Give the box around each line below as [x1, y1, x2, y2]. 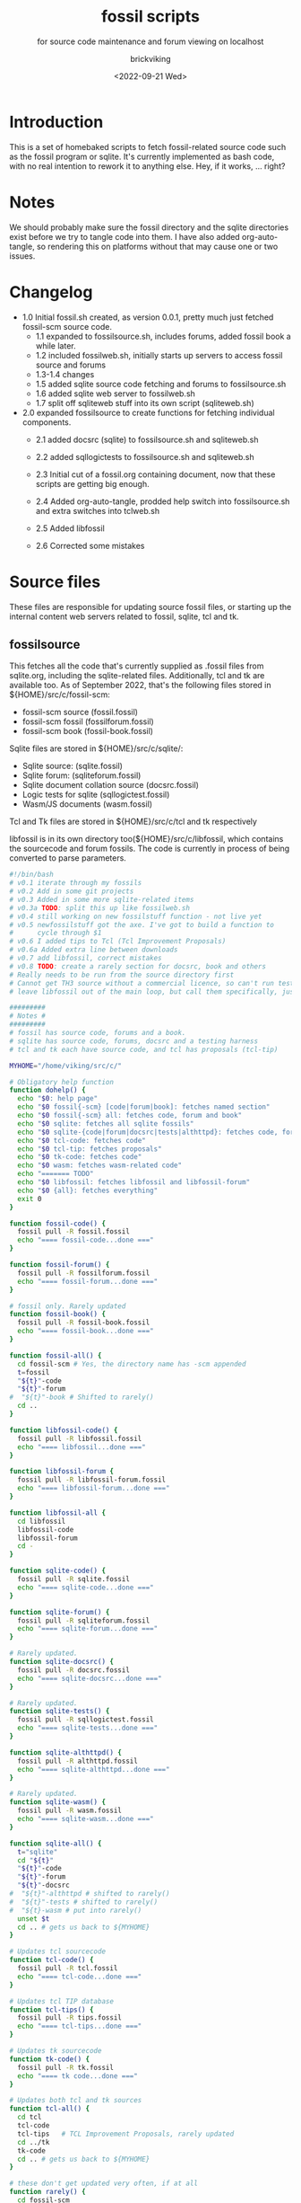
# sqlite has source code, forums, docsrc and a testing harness [9, 1036, 258, 1046]
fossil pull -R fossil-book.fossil [17, 1318, 150, 1327]
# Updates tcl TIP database [9, 1996, 115, 2005]
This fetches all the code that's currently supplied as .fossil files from [9, 660, 264, 671]
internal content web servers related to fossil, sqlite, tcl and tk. [9, 611, 239, 622]
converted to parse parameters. [9, 853, 127, 863]
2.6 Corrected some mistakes [35, 540, 145, 551]
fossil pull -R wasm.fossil [17, 1806, 123, 1816]
